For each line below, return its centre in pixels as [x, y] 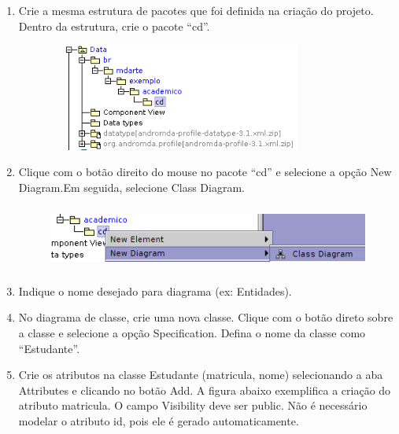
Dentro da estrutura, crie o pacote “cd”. [114, 26]
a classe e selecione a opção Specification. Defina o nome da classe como [192, 333]
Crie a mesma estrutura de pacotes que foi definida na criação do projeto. [196, 10]
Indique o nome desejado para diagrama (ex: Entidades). [155, 291]
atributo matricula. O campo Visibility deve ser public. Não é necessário [193, 405]
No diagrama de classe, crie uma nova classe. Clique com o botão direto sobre [206, 317]
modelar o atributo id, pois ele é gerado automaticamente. [159, 421]
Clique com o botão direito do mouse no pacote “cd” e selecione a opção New [205, 172]
